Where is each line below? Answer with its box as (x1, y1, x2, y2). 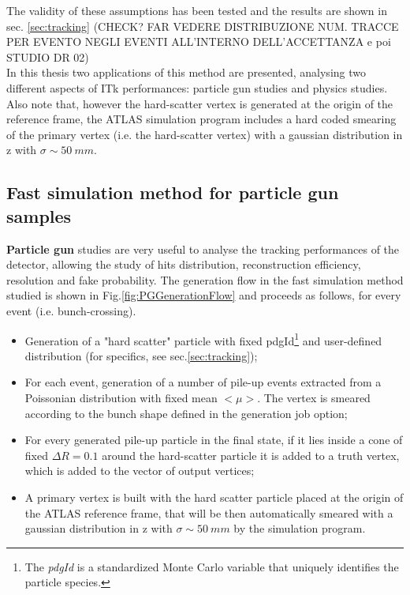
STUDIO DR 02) (6, 48, 89, 65)
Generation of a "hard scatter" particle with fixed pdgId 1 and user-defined (24, 330, 382, 348)
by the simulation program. (233, 520, 366, 537)
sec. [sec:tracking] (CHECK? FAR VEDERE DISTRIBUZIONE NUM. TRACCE (6, 17, 399, 34)
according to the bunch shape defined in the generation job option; (24, 405, 348, 421)
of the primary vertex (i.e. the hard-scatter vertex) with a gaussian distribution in (6, 126, 403, 142)
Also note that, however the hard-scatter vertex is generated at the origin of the (6, 95, 393, 111)
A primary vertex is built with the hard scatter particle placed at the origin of (24, 488, 404, 505)
